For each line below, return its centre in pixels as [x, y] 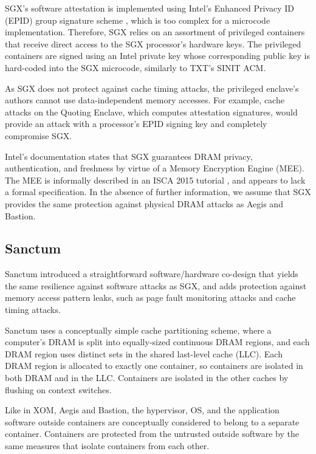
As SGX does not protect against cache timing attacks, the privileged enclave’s [152, 88]
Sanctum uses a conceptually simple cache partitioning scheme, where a [138, 330]
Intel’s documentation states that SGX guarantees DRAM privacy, [129, 156]
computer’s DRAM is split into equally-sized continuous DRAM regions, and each [157, 342]
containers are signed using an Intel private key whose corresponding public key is [157, 56]
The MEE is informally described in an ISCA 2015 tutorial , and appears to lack [155, 180]
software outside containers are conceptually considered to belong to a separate [152, 421]
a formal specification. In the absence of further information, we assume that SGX [158, 192]
